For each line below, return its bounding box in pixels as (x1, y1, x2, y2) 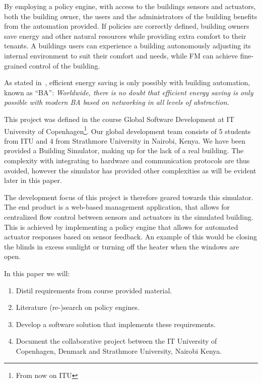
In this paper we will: (4, 268, 70, 278)
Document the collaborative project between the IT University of (16, 336, 217, 346)
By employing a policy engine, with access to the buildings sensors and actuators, (4, 1, 256, 11)
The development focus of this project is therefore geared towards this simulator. (4, 191, 253, 202)
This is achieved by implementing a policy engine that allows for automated (4, 221, 238, 232)
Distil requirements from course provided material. (16, 285, 172, 295)
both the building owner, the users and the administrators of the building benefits (4, 11, 257, 21)
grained (4, 60, 27, 71)
